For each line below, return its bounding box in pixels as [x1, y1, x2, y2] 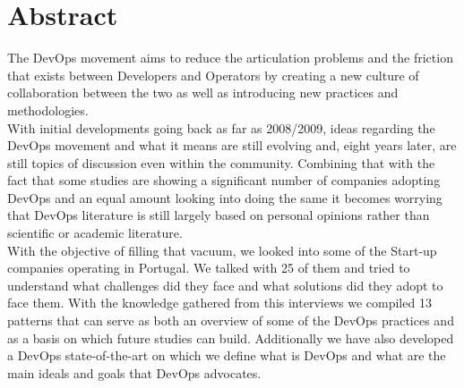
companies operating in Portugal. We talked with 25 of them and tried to [7, 258, 410, 277]
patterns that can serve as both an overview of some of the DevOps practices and [7, 311, 454, 330]
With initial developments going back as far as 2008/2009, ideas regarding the [7, 118, 435, 137]
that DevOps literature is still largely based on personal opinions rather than [7, 206, 430, 224]
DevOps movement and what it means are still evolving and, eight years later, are [7, 136, 457, 155]
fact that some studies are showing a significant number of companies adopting [7, 171, 441, 190]
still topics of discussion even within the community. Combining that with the [7, 153, 435, 172]
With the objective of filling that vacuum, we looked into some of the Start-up [7, 240, 437, 259]
